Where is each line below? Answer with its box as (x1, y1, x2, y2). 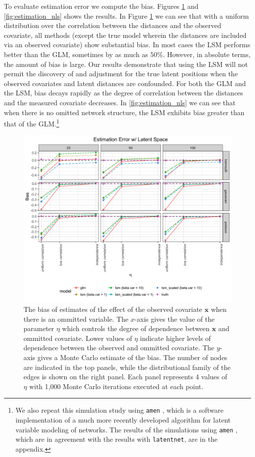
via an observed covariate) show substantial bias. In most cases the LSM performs (4, 39, 251, 50)
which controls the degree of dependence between (62, 323, 210, 334)
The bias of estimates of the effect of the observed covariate (24, 304, 203, 314)
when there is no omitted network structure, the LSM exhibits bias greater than (4, 107, 245, 117)
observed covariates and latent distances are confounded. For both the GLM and (4, 78, 246, 88)
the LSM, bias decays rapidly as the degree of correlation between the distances (4, 88, 243, 98)
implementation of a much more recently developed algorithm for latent (15, 415, 231, 425)
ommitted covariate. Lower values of (24, 333, 132, 343)
